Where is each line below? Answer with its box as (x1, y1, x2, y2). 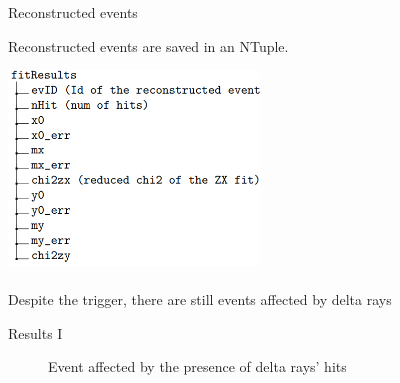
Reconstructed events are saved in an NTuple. (8, 35, 289, 56)
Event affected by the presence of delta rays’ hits (48, 356, 347, 377)
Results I (8, 322, 63, 343)
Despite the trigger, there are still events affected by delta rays (8, 289, 392, 310)
